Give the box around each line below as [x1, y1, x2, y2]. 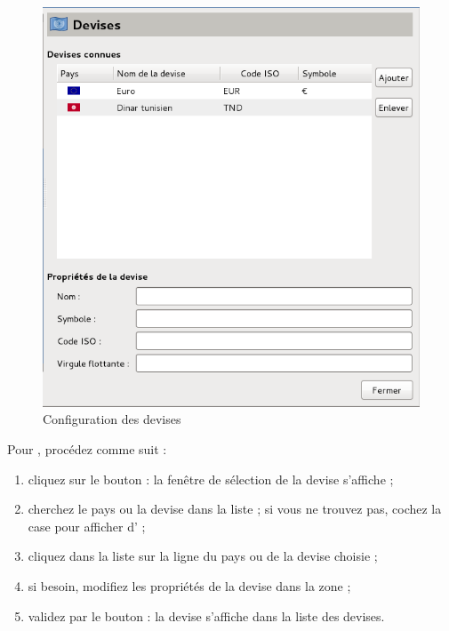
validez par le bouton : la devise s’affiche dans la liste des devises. [28, 606, 385, 625]
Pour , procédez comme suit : [7, 440, 167, 459]
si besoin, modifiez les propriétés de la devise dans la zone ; [28, 577, 351, 595]
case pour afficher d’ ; [28, 516, 146, 535]
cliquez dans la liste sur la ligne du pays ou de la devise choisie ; [28, 547, 378, 565]
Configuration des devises [43, 410, 181, 428]
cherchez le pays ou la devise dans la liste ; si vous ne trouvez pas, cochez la [28, 499, 442, 518]
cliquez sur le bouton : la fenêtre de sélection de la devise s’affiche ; [28, 469, 394, 488]
